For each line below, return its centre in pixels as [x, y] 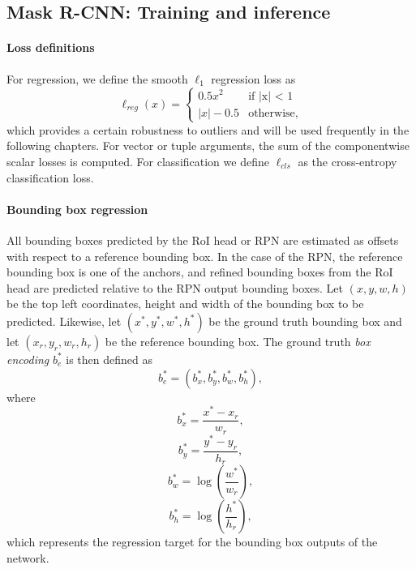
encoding [28, 359]
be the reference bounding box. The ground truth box [238, 341]
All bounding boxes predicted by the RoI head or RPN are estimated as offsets [203, 240]
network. [28, 557]
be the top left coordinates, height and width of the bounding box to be [185, 304]
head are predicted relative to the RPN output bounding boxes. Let [175, 287]
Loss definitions [51, 47]
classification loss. [50, 177]
